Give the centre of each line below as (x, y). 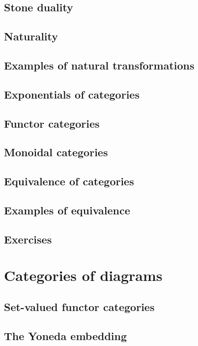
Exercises (28, 239)
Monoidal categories (56, 152)
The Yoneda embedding (66, 335)
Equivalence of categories (69, 181)
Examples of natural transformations (99, 65)
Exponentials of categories (72, 94)
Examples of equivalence (67, 210)
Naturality (31, 36)
